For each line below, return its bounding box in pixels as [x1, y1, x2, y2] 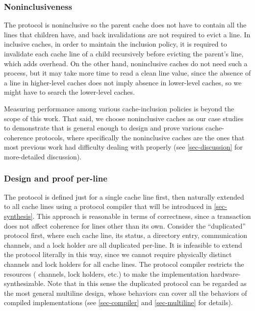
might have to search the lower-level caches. [4, 87, 135, 97]
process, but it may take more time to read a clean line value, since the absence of [4, 68, 251, 78]
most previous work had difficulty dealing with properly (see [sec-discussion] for [4, 142, 243, 152]
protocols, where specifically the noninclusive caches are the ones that [35, 132, 245, 142]
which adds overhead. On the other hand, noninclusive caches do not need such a [4, 58, 248, 68]
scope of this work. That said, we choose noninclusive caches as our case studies [4, 113, 244, 123]
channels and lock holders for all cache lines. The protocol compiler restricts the [4, 259, 244, 269]
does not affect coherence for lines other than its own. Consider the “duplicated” [4, 220, 246, 231]
